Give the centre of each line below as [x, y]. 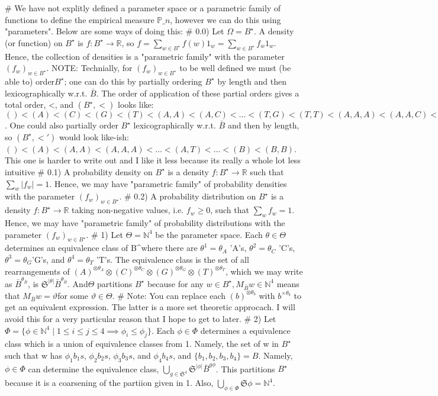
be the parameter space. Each [209, 234]
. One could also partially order [62, 125]
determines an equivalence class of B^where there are [101, 248]
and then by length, [263, 125]
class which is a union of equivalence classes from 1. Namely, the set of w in [142, 344]
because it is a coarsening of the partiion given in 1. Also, [109, 383]
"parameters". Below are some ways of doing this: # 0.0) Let [115, 31]
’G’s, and [48, 259]
